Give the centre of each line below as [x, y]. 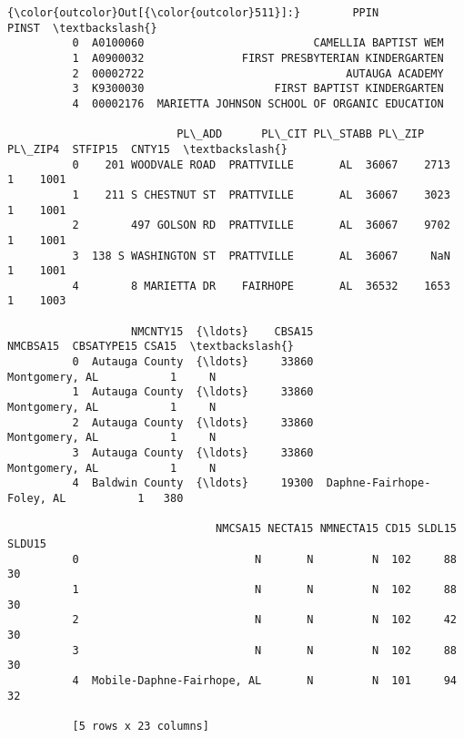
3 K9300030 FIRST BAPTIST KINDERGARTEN [258, 89]
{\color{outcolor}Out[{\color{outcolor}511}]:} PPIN [193, 13]
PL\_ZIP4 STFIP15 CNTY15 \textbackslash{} [147, 149]
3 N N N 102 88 [264, 650]
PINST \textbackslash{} [82, 28]
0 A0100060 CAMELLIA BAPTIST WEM [258, 43]
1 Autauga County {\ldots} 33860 [193, 392]
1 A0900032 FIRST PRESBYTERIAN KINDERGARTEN [258, 58]
